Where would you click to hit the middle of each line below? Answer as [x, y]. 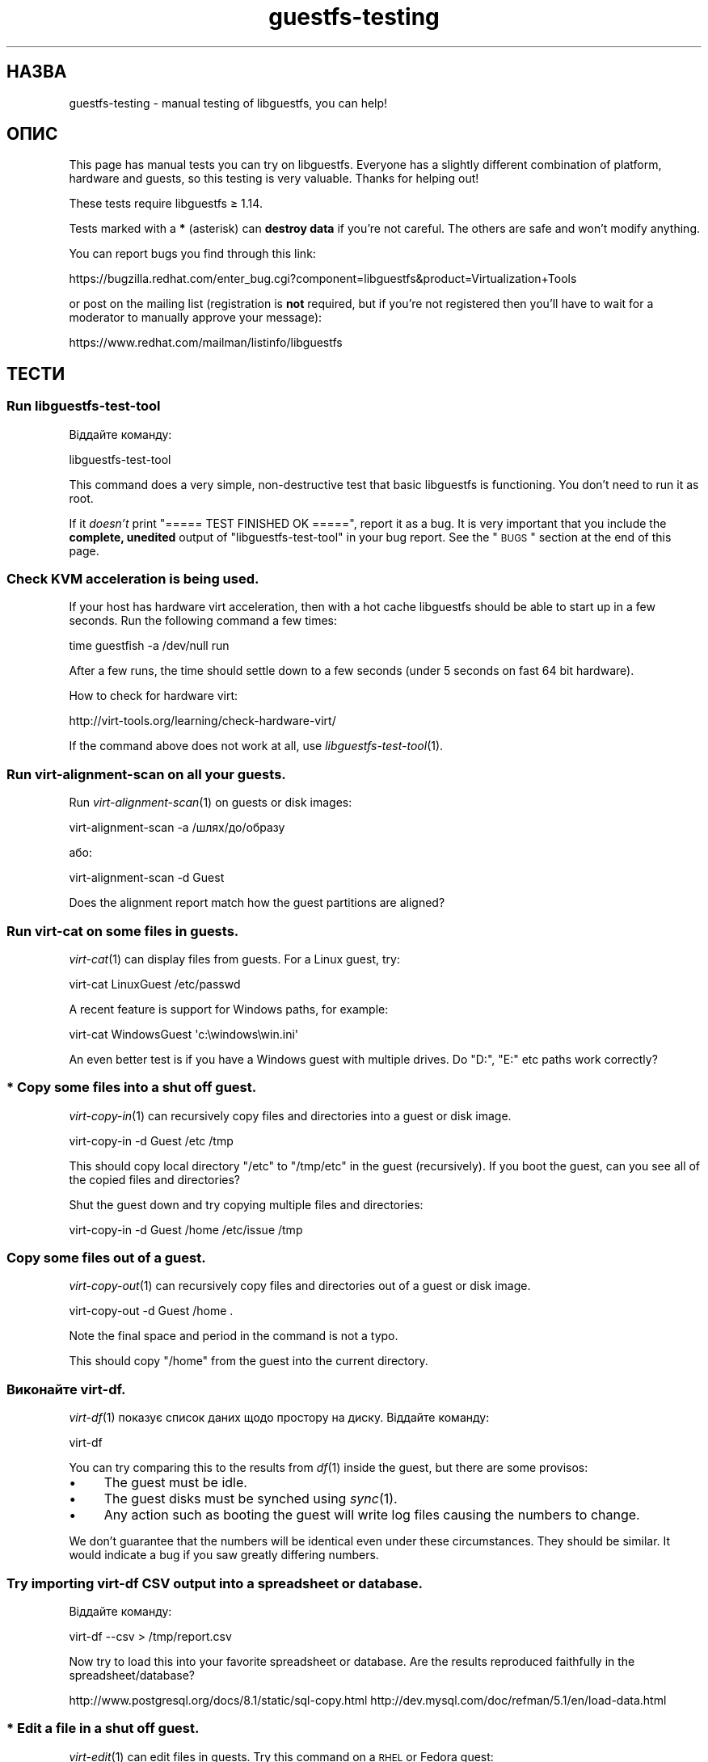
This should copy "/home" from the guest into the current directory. [249, 1361]
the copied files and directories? [154, 1179]
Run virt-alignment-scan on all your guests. [146, 774]
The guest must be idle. [175, 1483]
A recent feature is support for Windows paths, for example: [229, 1009]
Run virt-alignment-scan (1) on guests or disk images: [211, 803]
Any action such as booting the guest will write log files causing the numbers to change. [372, 1515]
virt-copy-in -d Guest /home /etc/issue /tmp [186, 1229]
